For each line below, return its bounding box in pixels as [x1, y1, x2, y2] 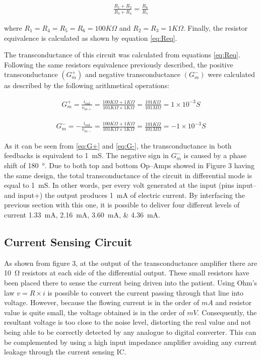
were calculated [208, 69, 255, 80]
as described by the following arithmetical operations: [4, 80, 169, 91]
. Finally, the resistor [183, 22, 248, 33]
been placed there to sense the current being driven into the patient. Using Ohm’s [4, 277, 257, 287]
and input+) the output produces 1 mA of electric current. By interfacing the [4, 189, 245, 200]
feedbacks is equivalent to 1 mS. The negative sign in [4, 150, 169, 161]
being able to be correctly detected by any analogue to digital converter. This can [4, 326, 256, 337]
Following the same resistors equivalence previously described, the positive [4, 59, 233, 69]
